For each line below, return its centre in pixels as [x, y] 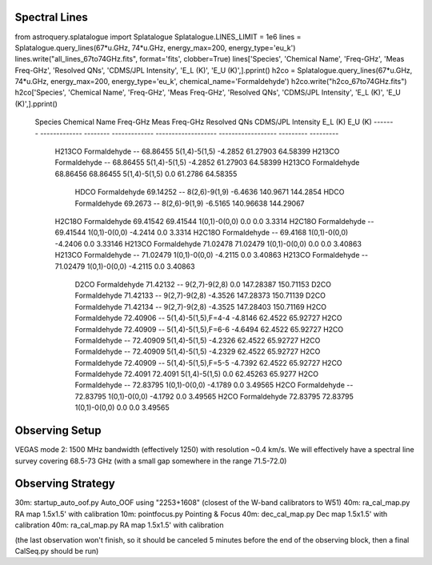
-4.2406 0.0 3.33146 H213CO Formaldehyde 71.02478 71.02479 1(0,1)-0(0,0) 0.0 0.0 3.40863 [208, 243]
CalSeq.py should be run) [57, 551]
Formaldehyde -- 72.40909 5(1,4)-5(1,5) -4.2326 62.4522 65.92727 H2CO [198, 340]
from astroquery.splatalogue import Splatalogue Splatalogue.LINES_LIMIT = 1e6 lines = [158, 37]
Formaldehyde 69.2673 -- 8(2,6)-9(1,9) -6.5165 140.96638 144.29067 [190, 203]
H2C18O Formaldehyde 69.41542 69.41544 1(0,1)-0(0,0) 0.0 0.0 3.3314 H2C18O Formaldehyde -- [214, 221]
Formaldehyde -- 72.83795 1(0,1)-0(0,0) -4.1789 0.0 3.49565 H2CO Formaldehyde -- [214, 385]
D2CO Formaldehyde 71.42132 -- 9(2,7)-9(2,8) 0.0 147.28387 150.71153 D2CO [203, 284]
